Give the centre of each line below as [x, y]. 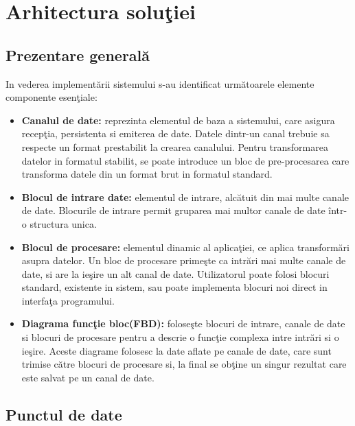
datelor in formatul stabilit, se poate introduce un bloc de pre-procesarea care [185, 160]
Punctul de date [64, 414]
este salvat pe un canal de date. [88, 377]
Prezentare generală [78, 55]
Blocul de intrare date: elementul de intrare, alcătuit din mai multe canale [185, 197]
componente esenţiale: [51, 97]
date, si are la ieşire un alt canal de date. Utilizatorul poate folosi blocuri [175, 273]
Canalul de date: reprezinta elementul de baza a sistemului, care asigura [178, 120]
